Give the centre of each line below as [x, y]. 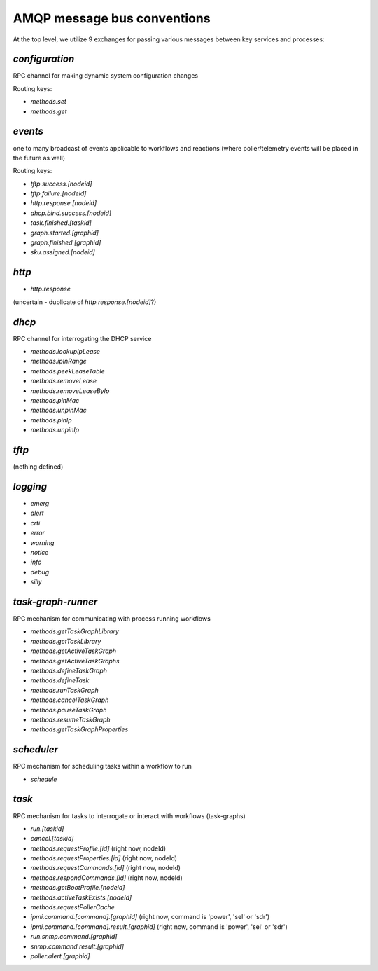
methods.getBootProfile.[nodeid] [78, 888]
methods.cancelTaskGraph [70, 700]
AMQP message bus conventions [112, 18]
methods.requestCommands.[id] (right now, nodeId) [106, 868]
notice [40, 552]
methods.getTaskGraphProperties [79, 729]
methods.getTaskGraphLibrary [75, 631]
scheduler [36, 750]
